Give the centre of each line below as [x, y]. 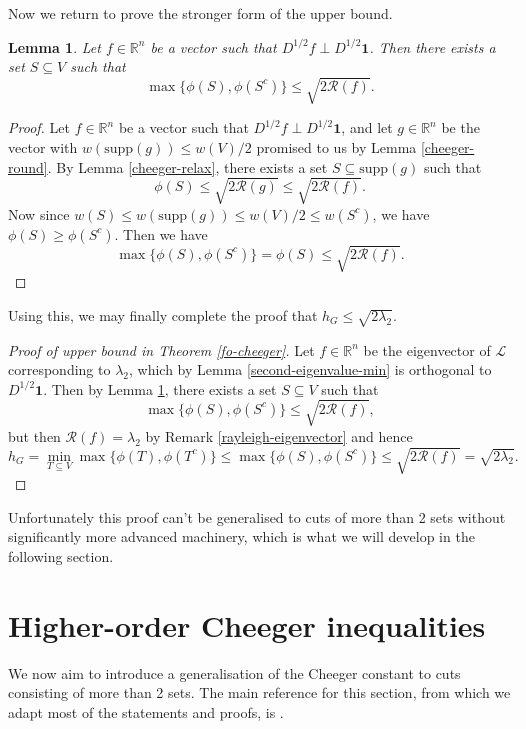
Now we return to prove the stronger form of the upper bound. [200, 13]
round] [28, 166]
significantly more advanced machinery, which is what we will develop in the [241, 536]
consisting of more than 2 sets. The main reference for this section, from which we [259, 692]
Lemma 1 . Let [54, 46]
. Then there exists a [432, 46]
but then [34, 435]
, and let [367, 127]
